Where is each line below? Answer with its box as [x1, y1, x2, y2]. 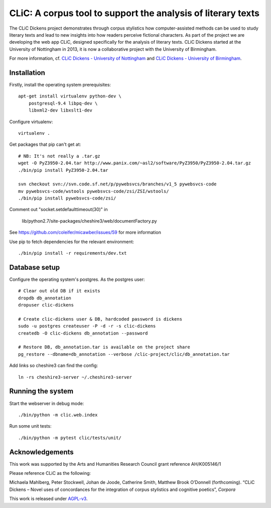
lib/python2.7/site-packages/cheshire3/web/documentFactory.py [22, 218, 158, 224]
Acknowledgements [9, 448, 74, 456]
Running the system [9, 387, 74, 395]
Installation [9, 68, 45, 77]
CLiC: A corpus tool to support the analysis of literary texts [9, 8, 259, 19]
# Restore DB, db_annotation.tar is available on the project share [18, 344, 190, 350]
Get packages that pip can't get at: [9, 141, 81, 148]
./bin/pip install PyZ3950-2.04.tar [18, 167, 108, 173]
